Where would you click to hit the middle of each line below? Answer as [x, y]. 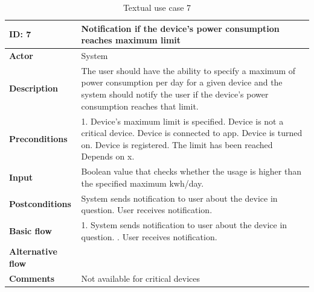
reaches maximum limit [131, 40]
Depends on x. [108, 156]
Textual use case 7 [157, 7]
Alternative [33, 251]
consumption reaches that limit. [140, 106]
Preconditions [38, 138]
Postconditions [40, 204]
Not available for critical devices [141, 278]
